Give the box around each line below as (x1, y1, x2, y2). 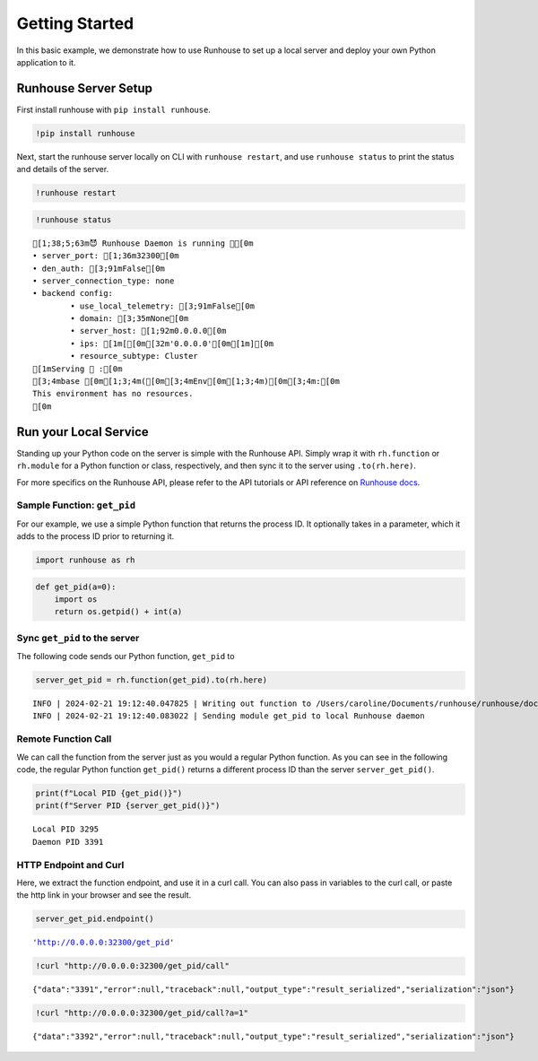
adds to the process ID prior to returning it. (16, 531, 175, 542)
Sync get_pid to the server (16, 631, 140, 644)
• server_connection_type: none (32, 275, 175, 286)
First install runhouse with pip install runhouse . (16, 104, 211, 115)
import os (54, 595, 98, 604)
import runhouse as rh (35, 555, 135, 565)
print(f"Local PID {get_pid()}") (35, 788, 183, 798)
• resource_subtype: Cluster (70, 351, 199, 361)
